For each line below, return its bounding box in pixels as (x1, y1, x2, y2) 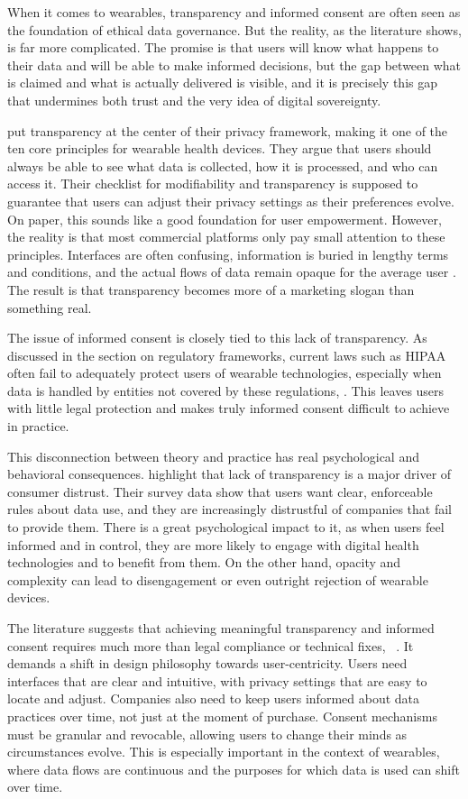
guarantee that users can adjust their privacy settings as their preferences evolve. (7, 191, 454, 210)
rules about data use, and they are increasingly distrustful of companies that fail (7, 500, 452, 519)
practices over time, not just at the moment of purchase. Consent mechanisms (7, 706, 437, 725)
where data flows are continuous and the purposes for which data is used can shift (7, 759, 460, 778)
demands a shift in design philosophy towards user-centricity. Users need (7, 654, 408, 673)
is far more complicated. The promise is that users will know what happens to (7, 38, 439, 57)
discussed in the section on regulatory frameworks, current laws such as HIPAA (7, 345, 446, 364)
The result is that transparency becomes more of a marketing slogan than (7, 280, 415, 298)
